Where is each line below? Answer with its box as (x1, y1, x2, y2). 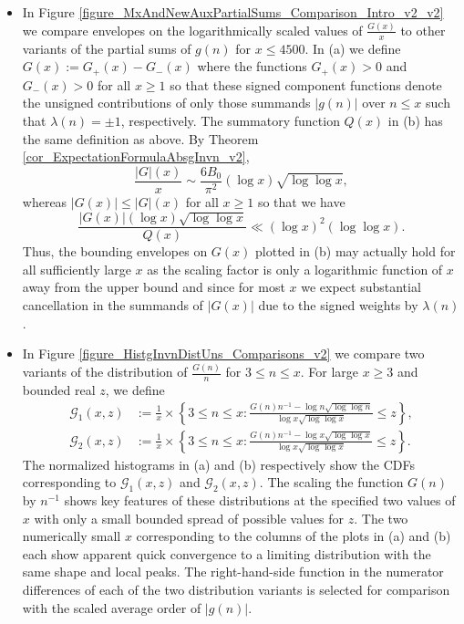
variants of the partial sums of (22, 38, 191, 57)
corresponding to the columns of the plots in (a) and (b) (136, 526, 451, 546)
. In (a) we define (304, 38, 401, 57)
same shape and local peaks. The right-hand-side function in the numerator (22, 562, 444, 581)
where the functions (197, 57, 307, 76)
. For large (300, 362, 359, 381)
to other (400, 20, 446, 39)
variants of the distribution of (22, 362, 188, 381)
